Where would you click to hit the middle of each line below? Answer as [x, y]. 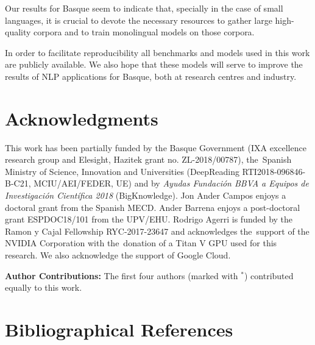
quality [18, 32]
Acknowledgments [82, 118]
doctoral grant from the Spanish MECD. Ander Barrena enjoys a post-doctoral [153, 207]
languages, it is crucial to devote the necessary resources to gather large [139, 20]
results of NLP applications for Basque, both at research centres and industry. [151, 76]
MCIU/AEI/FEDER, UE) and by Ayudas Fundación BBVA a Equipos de [171, 183]
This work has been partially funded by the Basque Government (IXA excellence [156, 147]
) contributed [269, 275]
